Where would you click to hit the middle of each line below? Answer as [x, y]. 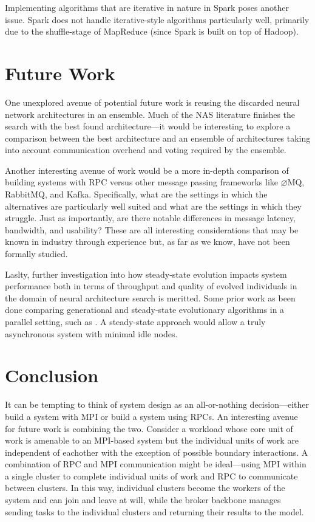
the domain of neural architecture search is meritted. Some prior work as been [150, 297]
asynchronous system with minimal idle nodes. [91, 333]
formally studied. [36, 254]
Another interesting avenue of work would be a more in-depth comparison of [147, 170]
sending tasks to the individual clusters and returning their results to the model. [154, 511]
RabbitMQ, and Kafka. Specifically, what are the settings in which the [136, 194]
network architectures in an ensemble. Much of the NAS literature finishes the [150, 114]
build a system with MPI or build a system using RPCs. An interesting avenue [151, 416]
